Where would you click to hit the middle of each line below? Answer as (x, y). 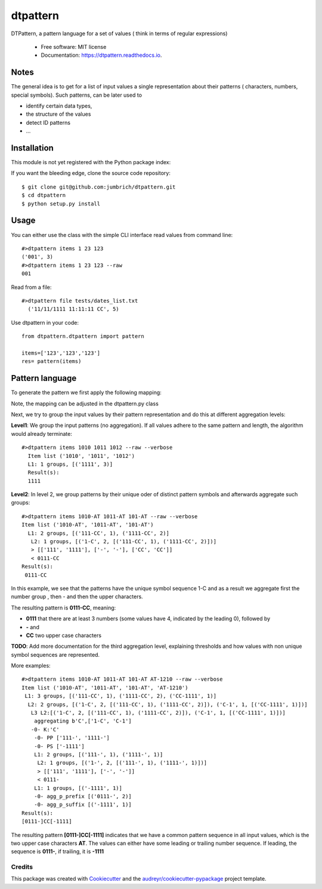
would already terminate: (42, 433)
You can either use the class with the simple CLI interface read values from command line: (122, 235)
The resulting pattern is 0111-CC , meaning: (64, 607)
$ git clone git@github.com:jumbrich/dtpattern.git (99, 187)
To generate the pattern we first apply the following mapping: (86, 393)
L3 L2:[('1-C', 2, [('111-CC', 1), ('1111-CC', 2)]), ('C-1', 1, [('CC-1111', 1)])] (158, 713)
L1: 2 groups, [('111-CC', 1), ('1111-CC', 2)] (99, 533)
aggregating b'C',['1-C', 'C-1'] (83, 721)
